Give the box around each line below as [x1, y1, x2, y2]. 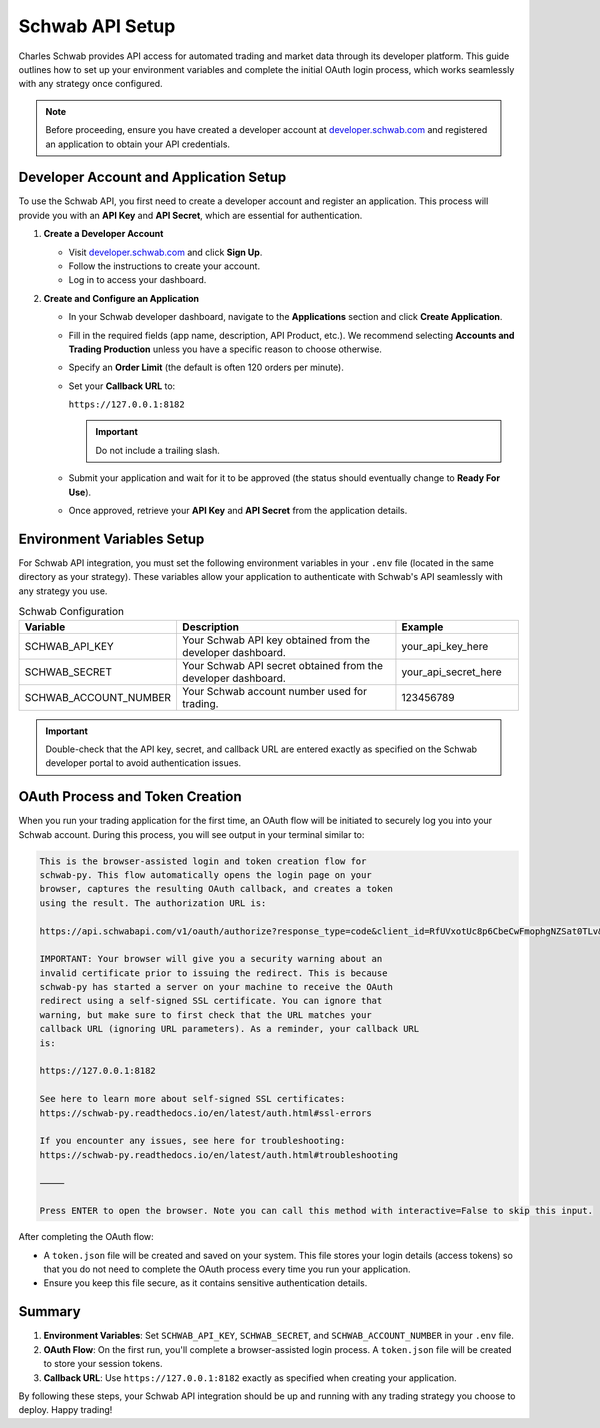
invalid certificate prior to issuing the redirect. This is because [39, 967, 388, 979]
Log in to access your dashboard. [68, 274, 207, 286]
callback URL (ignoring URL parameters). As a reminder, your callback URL [39, 1023, 420, 1035]
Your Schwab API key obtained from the [181, 633, 370, 647]
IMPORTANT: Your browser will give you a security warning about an [39, 953, 383, 965]
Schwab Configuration [18, 605, 125, 619]
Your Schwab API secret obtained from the [181, 658, 384, 672]
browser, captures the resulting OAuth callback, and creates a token [39, 883, 394, 895]
